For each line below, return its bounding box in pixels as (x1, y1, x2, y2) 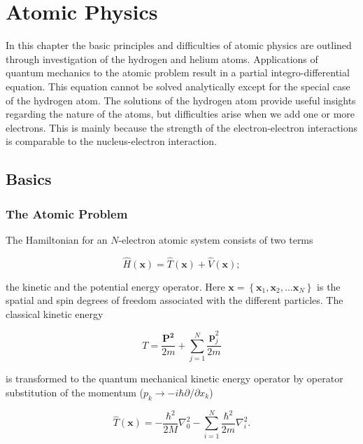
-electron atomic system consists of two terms (118, 232, 313, 247)
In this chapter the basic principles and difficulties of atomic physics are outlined (6, 38, 352, 53)
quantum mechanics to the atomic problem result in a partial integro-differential (6, 65, 350, 80)
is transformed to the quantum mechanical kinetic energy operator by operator (6, 371, 343, 386)
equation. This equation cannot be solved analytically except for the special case (6, 78, 350, 93)
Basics (6, 168, 52, 190)
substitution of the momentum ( (6, 384, 143, 399)
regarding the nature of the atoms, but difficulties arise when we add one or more (6, 106, 355, 121)
